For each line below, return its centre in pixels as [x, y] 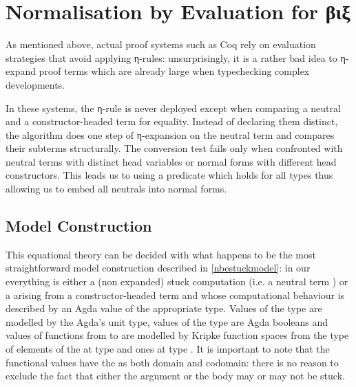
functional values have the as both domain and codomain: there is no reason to [172, 362]
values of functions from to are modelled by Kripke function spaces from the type [177, 335]
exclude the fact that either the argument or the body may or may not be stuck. [175, 376]
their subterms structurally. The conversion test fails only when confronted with [174, 148]
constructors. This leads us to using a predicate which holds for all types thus [169, 175]
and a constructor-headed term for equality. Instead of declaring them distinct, [172, 121]
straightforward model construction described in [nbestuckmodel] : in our [158, 268]
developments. [35, 84]
